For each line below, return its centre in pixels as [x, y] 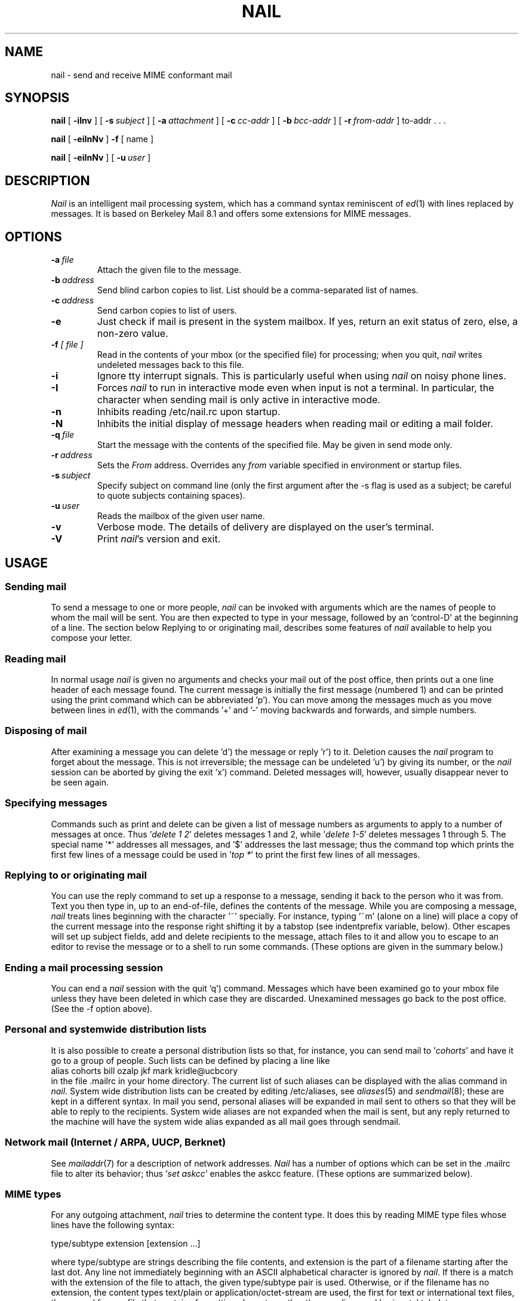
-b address [73, 280]
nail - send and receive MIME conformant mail [141, 75]
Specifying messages [56, 803]
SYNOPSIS [37, 98]
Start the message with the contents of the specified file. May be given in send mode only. [275, 445]
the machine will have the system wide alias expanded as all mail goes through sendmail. [226, 1121]
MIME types [33, 1194]
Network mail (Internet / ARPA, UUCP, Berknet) [116, 1142]
